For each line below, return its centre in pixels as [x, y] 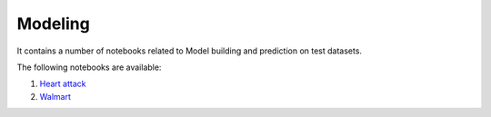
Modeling [53, 24]
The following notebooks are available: [89, 67]
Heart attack [63, 84]
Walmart [55, 96]
